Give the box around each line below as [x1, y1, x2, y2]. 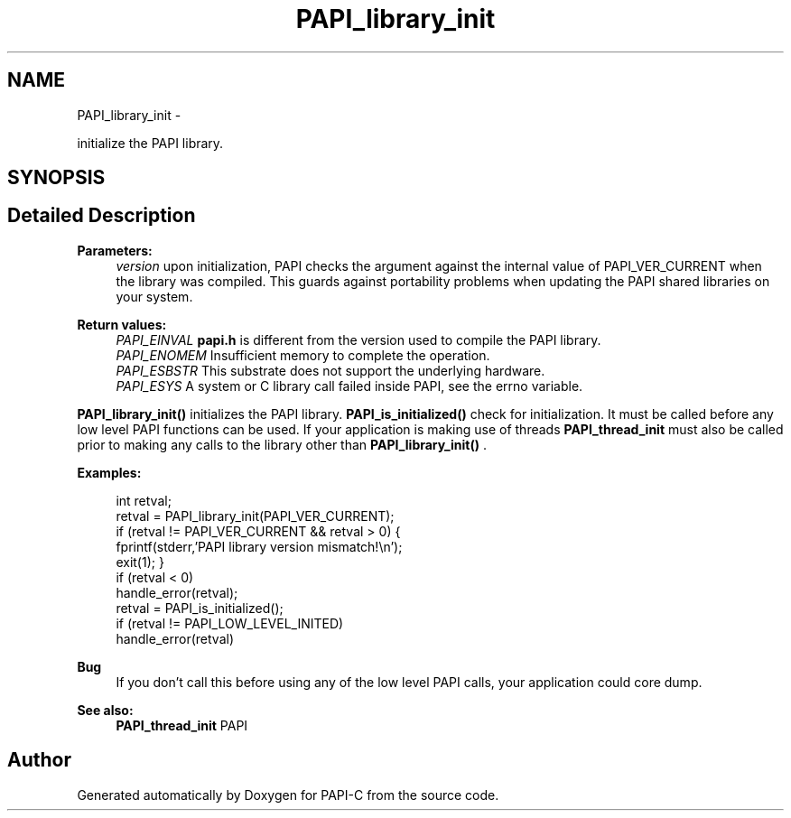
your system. [116, 288, 193, 304]
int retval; [116, 492, 172, 508]
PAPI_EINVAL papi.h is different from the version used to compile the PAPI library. [116, 331, 601, 348]
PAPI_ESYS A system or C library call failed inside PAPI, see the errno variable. [116, 377, 583, 394]
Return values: [77, 316, 167, 332]
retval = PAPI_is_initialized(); [116, 600, 284, 616]
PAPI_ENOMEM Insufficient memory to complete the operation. [116, 347, 490, 363]
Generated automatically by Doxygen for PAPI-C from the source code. [77, 786, 499, 803]
